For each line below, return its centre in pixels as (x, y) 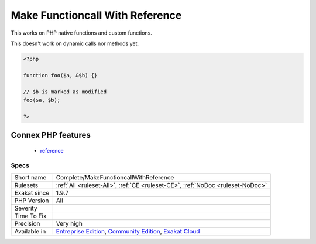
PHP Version (32, 201)
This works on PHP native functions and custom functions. (81, 33)
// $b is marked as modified (65, 92)
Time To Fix (30, 216)
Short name (30, 177)
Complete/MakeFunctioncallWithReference (115, 177)
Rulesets (26, 185)
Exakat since (32, 192)
